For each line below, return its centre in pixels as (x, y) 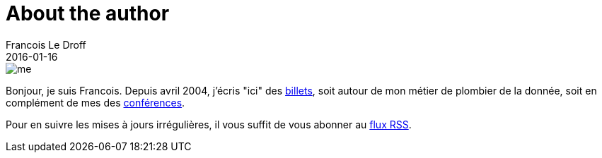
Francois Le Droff (46, 44)
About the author (88, 13)
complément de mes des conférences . (95, 102)
